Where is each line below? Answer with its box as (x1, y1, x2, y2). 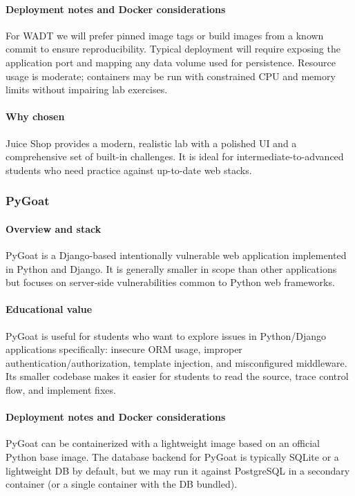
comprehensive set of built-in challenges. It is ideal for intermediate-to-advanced (6, 149, 344, 164)
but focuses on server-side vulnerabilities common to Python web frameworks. (6, 275, 335, 289)
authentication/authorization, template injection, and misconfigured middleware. (6, 355, 347, 370)
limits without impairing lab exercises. (6, 82, 168, 97)
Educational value (6, 302, 93, 316)
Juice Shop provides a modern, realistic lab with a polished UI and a (6, 135, 297, 150)
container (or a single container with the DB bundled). (6, 477, 238, 491)
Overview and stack (6, 221, 102, 236)
